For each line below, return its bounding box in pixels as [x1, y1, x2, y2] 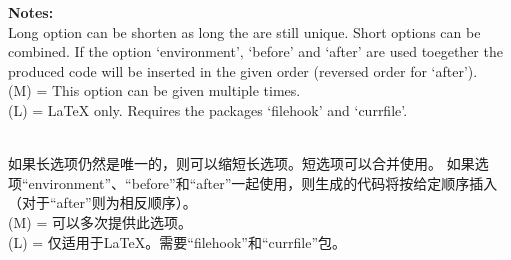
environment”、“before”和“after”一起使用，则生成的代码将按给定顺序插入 [28, 172, 498, 193]
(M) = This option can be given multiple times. [8, 80, 301, 101]
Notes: [8, 2, 54, 22]
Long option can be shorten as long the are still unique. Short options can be [8, 21, 481, 42]
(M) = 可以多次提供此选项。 [8, 211, 192, 232]
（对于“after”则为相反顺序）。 [8, 192, 197, 213]
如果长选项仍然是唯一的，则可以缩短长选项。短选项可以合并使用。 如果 [8, 153, 475, 174]
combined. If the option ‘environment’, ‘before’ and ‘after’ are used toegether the [8, 41, 503, 62]
